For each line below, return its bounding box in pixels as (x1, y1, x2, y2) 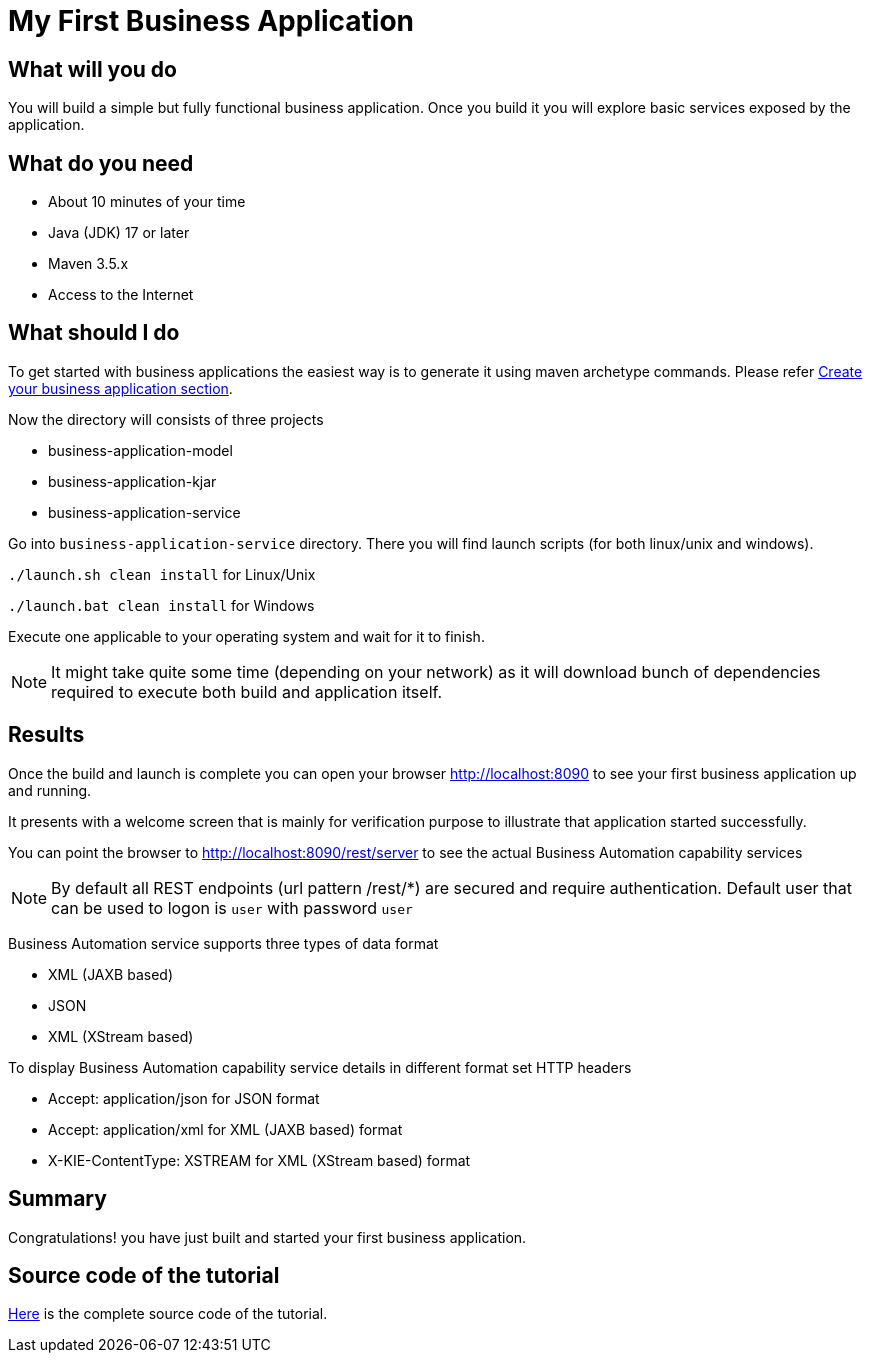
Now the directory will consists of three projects (8, 410, 324, 428)
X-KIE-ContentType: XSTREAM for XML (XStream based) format (48, 1151, 471, 1169)
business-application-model (48, 441, 233, 459)
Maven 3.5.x (48, 255, 129, 273)
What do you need (8, 150, 194, 176)
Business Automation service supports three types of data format (8, 934, 439, 952)
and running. (8, 781, 92, 799)
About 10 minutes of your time (48, 193, 246, 211)
